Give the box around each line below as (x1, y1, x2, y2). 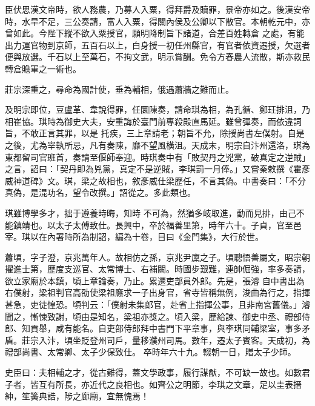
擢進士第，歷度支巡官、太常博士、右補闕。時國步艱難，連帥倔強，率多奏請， (5, 262, 310, 275)
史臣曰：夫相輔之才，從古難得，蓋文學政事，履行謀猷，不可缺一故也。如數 (5, 366, 302, 379)
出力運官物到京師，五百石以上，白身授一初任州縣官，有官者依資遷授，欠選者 (5, 38, 310, 51)
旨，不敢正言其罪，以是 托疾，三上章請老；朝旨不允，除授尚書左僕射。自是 (5, 127, 305, 139)
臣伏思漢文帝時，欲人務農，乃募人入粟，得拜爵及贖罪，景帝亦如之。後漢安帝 (5, 3, 310, 15)
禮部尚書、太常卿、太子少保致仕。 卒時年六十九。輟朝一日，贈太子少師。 (5, 345, 296, 358)
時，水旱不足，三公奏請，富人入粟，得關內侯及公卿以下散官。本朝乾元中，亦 (5, 15, 310, 27)
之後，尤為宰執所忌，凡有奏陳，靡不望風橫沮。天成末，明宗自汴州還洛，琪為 (5, 138, 310, 151)
